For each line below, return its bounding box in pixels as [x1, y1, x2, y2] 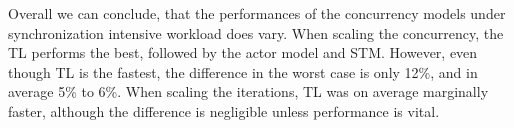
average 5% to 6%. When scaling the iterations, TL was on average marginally [8, 81, 489, 102]
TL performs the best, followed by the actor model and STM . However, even [8, 42, 478, 63]
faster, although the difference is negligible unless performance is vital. [8, 100, 440, 121]
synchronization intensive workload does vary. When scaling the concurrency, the [8, 22, 504, 43]
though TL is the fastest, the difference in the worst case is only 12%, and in [8, 61, 478, 82]
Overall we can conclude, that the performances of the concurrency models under [8, 3, 506, 23]
